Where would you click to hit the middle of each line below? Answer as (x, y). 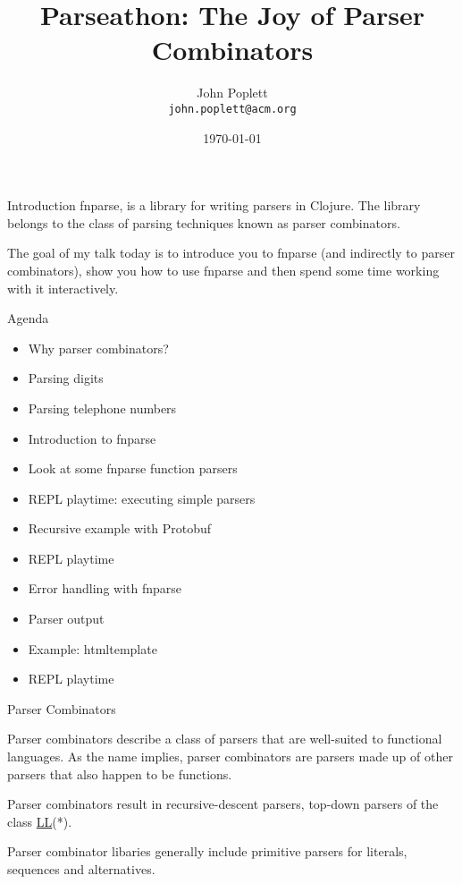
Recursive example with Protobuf (120, 528)
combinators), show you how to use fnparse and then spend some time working (223, 270)
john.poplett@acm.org (232, 109)
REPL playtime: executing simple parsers (142, 498)
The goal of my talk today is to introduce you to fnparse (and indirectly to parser (231, 253)
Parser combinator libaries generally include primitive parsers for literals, (207, 851)
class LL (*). (40, 821)
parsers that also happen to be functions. (120, 773)
